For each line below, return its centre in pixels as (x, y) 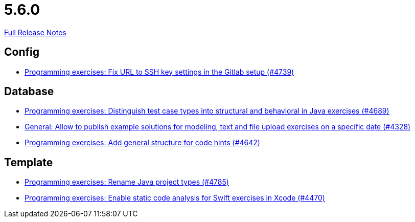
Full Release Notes (35, 32)
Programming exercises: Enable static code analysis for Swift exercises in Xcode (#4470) (175, 198)
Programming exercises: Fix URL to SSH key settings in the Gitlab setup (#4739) (159, 72)
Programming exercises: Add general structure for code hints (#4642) (142, 143)
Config (22, 52)
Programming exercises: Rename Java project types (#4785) (127, 182)
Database (29, 92)
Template (29, 162)
